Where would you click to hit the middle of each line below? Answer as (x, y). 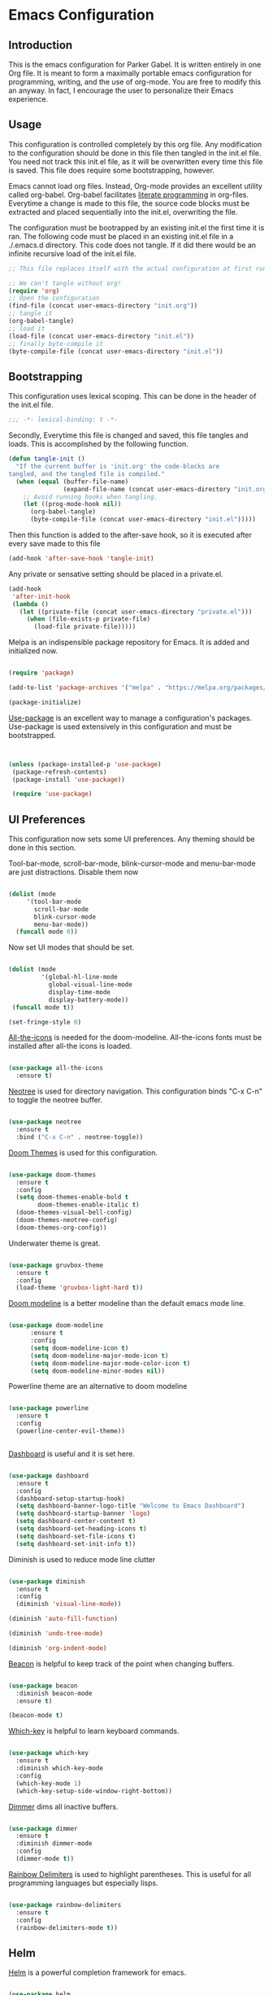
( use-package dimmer (43, 1828)
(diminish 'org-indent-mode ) (58, 1648)
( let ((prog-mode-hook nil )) (72, 504)
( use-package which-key (49, 1753)
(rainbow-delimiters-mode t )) (67, 1927)
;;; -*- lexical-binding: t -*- (63, 420)
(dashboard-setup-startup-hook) (71, 1499)
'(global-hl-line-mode (79, 977)
